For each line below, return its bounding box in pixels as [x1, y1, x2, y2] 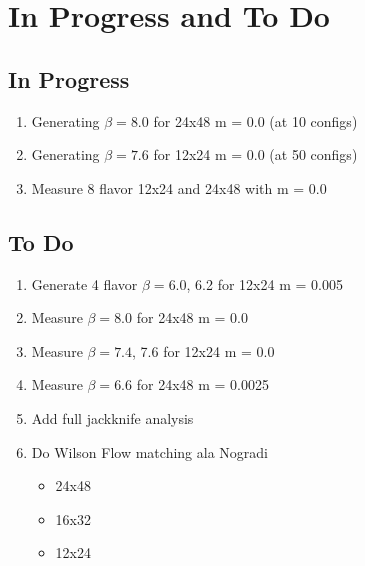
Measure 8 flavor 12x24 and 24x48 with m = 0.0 [31, 177, 327, 198]
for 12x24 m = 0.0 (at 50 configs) [153, 144, 358, 165]
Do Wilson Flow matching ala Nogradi [31, 441, 268, 462]
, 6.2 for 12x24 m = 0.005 [186, 273, 343, 294]
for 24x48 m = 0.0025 [136, 374, 269, 395]
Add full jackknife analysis [31, 407, 194, 428]
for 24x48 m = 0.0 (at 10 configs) [153, 110, 358, 131]
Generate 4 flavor [31, 273, 138, 294]
